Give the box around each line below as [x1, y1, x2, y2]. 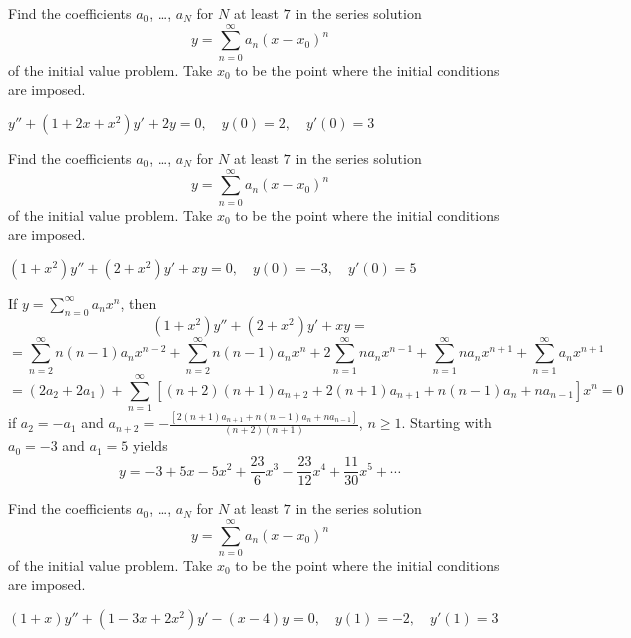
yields [132, 435, 168, 456]
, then [120, 292, 157, 313]
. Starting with [401, 412, 492, 433]
